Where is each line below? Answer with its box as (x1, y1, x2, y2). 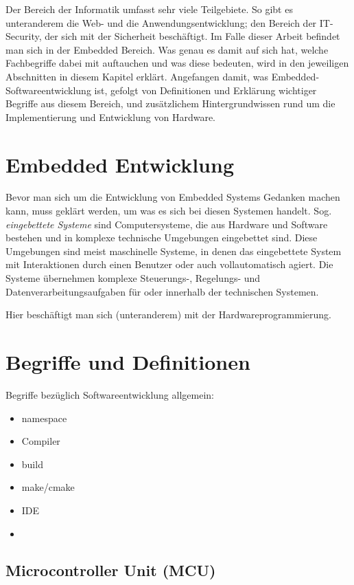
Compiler (21, 434, 60, 448)
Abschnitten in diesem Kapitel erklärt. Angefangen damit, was (5, 69, 268, 83)
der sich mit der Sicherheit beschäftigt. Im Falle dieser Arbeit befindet (45, 29, 340, 43)
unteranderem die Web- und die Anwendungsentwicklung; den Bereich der (5, 15, 317, 30)
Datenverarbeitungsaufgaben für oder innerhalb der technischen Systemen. (5, 284, 319, 298)
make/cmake (21, 480, 75, 494)
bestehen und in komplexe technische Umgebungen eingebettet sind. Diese (5, 230, 318, 245)
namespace (21, 410, 67, 425)
